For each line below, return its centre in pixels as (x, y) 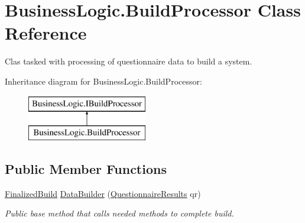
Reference (46, 33)
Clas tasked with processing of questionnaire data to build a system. (129, 61)
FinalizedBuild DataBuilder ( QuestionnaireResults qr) (103, 193)
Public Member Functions (86, 169)
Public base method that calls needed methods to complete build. (119, 213)
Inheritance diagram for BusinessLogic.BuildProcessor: (103, 81)
